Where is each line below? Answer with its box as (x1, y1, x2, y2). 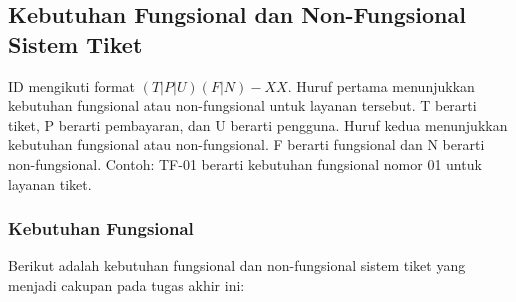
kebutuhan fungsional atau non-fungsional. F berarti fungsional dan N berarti (8, 134, 485, 155)
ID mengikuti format (8, 75, 136, 96)
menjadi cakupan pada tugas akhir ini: (8, 274, 245, 295)
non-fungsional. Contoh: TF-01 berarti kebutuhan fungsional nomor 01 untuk (8, 153, 482, 174)
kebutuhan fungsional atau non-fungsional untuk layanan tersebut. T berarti (8, 95, 477, 116)
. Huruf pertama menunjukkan (287, 75, 475, 96)
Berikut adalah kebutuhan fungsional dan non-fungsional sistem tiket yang (8, 255, 466, 276)
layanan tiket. (8, 173, 92, 194)
